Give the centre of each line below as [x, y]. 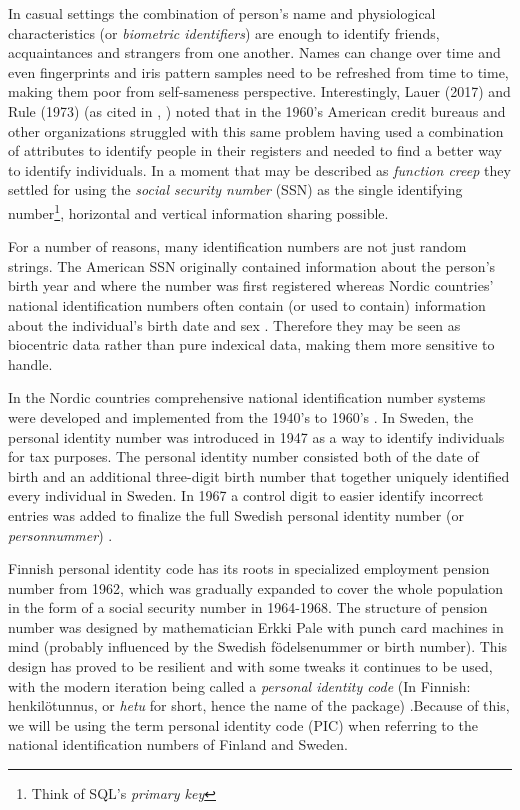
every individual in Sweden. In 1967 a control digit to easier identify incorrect [246, 495]
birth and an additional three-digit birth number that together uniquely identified [259, 475]
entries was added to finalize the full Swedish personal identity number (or [236, 514]
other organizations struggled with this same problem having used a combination [256, 130]
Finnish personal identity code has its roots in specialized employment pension [249, 568]
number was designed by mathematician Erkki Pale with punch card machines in [256, 626]
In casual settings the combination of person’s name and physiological [222, 13]
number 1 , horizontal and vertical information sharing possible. [198, 211]
